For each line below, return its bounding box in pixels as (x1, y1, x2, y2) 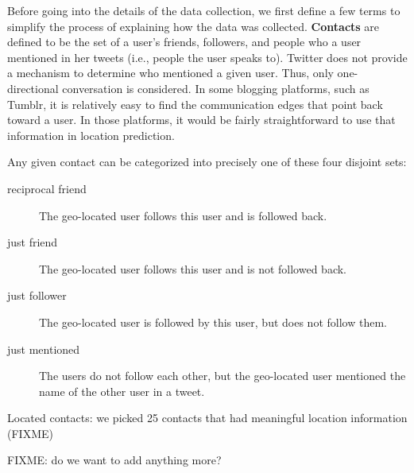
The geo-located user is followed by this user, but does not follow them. (39, 313, 387, 330)
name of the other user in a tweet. (39, 382, 205, 399)
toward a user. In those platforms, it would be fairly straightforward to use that (7, 111, 396, 128)
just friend (7, 234, 58, 250)
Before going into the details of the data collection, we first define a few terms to (7, 2, 400, 18)
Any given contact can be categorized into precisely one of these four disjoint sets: (7, 153, 407, 170)
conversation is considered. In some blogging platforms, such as (62, 79, 370, 96)
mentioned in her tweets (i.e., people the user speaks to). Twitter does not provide (7, 48, 408, 65)
